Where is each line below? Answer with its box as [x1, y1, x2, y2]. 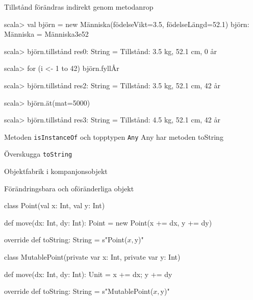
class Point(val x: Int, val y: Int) [4, 200, 105, 211]
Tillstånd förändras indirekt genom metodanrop [4, 2, 154, 12]
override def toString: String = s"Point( [4, 234, 128, 245]
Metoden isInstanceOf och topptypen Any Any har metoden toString [4, 131, 223, 142]
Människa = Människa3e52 [4, 29, 89, 39]
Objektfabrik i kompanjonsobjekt [4, 166, 108, 177]
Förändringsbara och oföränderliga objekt [4, 183, 134, 193]
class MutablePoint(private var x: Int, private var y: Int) [4, 252, 181, 262]
